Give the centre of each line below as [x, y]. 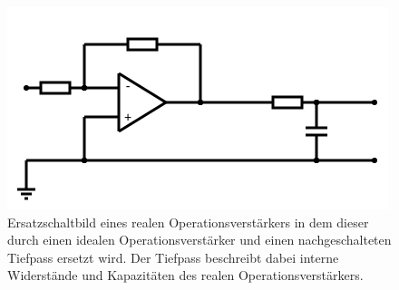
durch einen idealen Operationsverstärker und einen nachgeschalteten [199, 240]
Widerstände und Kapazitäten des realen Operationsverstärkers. [185, 275]
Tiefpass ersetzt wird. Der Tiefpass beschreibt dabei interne [173, 257]
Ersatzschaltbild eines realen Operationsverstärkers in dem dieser [188, 222]
